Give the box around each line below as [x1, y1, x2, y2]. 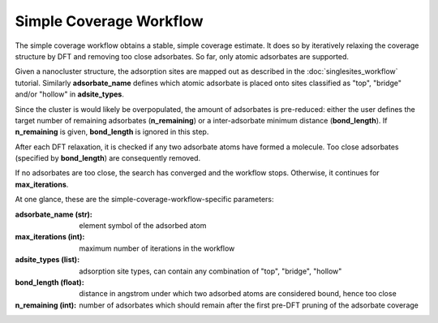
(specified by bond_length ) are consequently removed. [15, 153, 201, 163]
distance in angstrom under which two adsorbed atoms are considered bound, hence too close [79, 289, 397, 299]
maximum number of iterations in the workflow [79, 243, 235, 253]
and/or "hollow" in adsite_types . [15, 89, 125, 99]
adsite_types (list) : [15, 255, 80, 265]
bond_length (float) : [15, 277, 84, 287]
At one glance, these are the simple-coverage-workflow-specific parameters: [15, 195, 275, 205]
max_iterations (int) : [15, 232, 85, 242]
